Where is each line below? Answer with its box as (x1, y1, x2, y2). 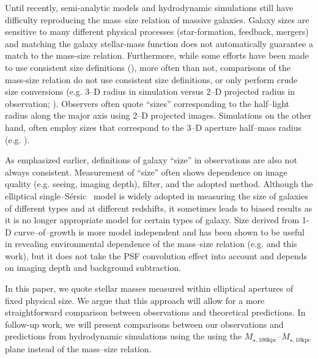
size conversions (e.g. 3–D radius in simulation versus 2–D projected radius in (5, 85, 295, 98)
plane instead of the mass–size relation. (5, 342, 152, 355)
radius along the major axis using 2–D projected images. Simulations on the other (5, 109, 312, 122)
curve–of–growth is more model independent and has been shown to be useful (14, 225, 305, 238)
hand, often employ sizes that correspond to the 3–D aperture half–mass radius (5, 120, 302, 133)
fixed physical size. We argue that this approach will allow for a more (5, 294, 265, 306)
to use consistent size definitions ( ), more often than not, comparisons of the (5, 61, 290, 73)
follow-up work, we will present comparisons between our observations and (5, 317, 284, 330)
